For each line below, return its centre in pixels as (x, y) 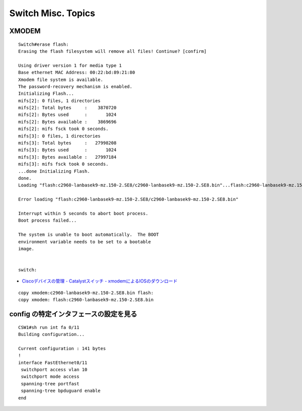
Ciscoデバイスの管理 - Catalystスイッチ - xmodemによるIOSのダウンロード (100, 281)
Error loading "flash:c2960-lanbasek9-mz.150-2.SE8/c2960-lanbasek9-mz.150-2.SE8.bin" (128, 199)
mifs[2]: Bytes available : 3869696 (67, 122)
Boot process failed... (48, 221)
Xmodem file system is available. (61, 80)
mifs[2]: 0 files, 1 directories (59, 100)
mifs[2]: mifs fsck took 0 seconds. (63, 129)
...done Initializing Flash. (54, 171)
